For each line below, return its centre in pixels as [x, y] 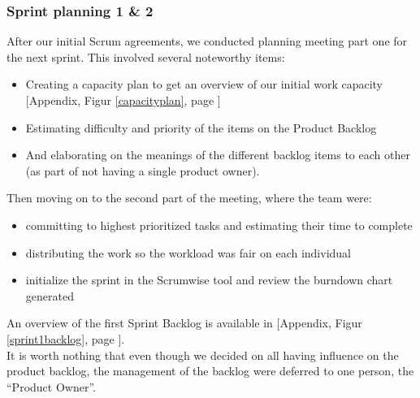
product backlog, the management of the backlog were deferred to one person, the [210, 371]
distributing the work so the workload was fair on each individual [188, 252]
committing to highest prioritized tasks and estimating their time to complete [219, 225]
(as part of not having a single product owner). [143, 170]
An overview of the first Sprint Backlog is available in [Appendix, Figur [184, 323]
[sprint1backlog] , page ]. [66, 338]
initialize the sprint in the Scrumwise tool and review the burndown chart [209, 280]
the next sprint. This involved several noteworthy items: [146, 56]
